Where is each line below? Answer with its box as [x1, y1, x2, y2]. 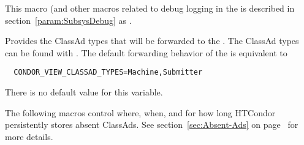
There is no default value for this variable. [5, 86, 163, 99]
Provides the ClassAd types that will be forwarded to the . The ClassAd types [5, 34, 299, 47]
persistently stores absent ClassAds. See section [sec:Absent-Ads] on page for [5, 118, 298, 131]
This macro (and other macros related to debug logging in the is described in [5, 2, 295, 14]
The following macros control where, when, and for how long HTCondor [5, 106, 276, 119]
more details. [5, 130, 53, 143]
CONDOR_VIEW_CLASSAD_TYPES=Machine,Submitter [13, 68, 203, 77]
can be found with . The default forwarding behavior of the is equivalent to [5, 46, 287, 59]
